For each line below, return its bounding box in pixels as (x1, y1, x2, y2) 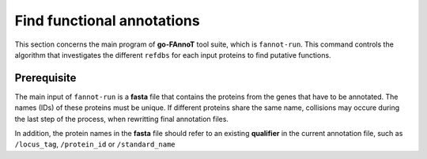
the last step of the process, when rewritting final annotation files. (14, 114, 229, 123)
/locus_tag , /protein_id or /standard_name (14, 139, 176, 150)
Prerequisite (14, 71, 77, 85)
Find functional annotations (14, 12, 201, 29)
